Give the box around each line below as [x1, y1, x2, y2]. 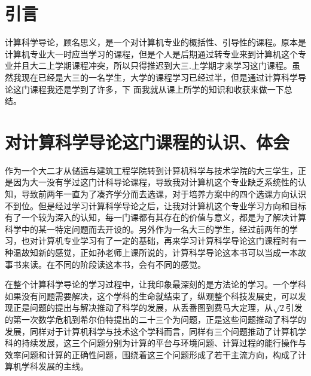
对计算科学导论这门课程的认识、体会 [5, 129, 290, 154]
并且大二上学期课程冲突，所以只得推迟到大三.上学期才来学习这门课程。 [13, 59, 292, 72]
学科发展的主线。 [21, 360, 89, 372]
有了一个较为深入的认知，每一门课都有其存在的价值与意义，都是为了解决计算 [5, 211, 306, 224]
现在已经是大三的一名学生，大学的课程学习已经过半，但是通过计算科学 [21, 71, 298, 83]
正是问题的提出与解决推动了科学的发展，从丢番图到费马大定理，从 [13, 301, 273, 314]
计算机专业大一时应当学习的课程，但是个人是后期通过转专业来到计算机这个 [5, 47, 298, 60]
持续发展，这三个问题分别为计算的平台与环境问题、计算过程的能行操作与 [21, 337, 306, 349]
